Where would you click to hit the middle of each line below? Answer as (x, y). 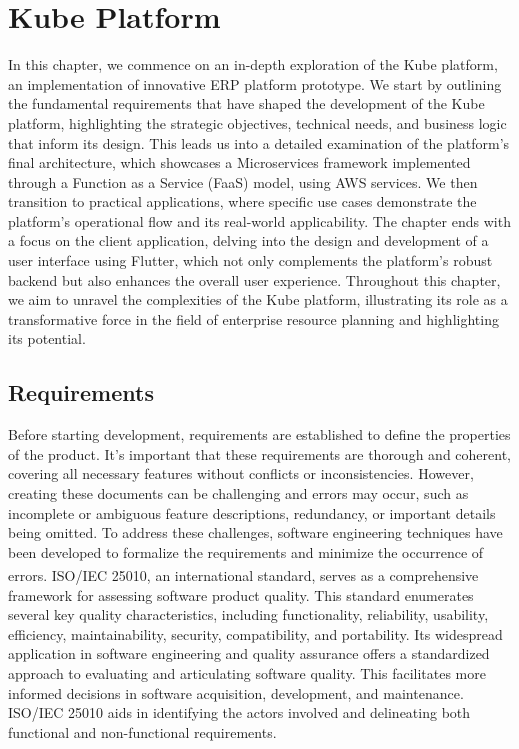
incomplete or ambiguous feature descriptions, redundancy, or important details (252, 512)
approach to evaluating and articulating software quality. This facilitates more (247, 673)
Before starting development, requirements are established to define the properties (259, 434)
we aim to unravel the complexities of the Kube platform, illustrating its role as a (258, 299)
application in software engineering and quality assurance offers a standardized (249, 653)
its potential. (47, 338)
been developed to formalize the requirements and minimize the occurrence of (246, 551)
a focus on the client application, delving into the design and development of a (248, 240)
